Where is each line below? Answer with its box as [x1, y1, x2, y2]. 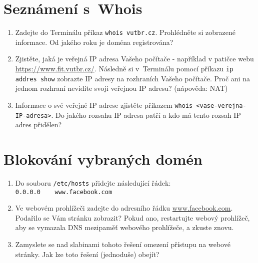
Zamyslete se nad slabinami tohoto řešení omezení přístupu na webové [15, 239, 230, 249]
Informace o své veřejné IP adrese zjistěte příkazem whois [15, 99, 193, 110]
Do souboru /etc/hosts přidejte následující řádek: [15, 177, 171, 188]
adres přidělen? [15, 119, 62, 130]
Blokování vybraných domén [3, 148, 202, 169]
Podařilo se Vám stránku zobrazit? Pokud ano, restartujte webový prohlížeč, [15, 212, 250, 223]
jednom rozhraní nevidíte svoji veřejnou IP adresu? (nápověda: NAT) [15, 83, 228, 93]
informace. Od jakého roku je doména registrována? [15, 36, 173, 47]
